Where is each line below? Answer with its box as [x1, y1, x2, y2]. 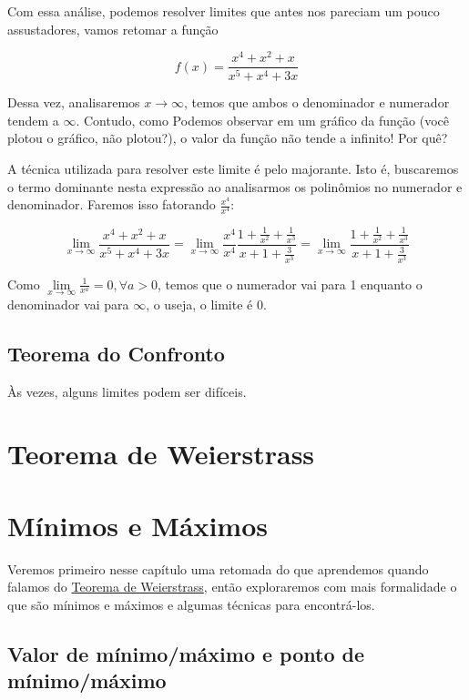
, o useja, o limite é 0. [146, 294, 267, 313]
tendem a [7, 110, 59, 129]
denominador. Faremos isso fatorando [7, 195, 216, 214]
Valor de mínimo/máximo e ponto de [7, 639, 365, 667]
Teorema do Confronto [7, 339, 225, 367]
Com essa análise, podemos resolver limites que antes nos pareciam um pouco [7, 2, 440, 20]
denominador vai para [7, 294, 129, 313]
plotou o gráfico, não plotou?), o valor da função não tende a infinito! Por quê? [7, 128, 448, 147]
